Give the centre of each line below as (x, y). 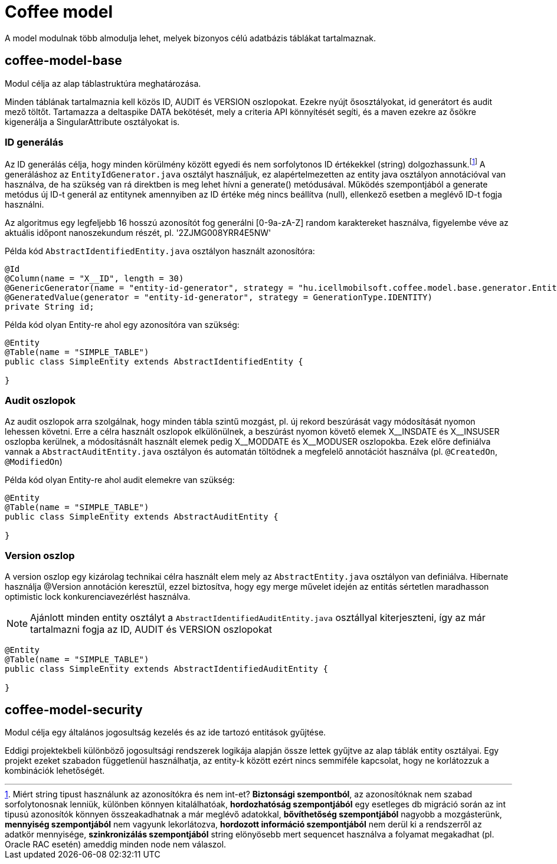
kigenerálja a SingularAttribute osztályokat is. (92, 121)
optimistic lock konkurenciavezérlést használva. (98, 596)
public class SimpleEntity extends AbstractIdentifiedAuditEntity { (166, 668)
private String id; (50, 307)
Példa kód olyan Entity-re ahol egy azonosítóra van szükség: (122, 325)
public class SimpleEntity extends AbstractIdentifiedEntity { (154, 362)
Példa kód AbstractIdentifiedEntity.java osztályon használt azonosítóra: (160, 251)
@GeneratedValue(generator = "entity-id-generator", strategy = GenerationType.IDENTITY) (219, 297)
